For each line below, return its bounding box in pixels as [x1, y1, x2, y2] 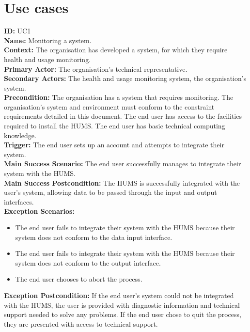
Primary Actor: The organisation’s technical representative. [4, 63, 187, 74]
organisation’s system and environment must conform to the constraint [4, 101, 215, 111]
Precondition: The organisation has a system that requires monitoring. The [4, 92, 234, 102]
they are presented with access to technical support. [4, 318, 158, 329]
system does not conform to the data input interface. [15, 232, 172, 242]
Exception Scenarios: [4, 206, 75, 216]
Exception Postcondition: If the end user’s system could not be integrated [4, 290, 234, 300]
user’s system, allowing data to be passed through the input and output [4, 187, 217, 197]
